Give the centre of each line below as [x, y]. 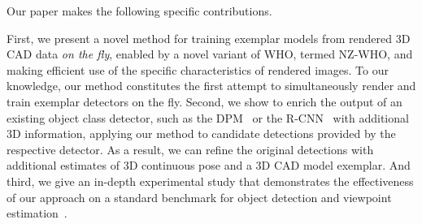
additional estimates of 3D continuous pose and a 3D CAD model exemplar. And [209, 165]
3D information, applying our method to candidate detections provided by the [201, 134]
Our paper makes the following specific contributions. [139, 11]
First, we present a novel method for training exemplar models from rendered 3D [209, 38]
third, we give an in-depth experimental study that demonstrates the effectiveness [210, 181]
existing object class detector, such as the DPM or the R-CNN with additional [208, 117]
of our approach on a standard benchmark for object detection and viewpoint [199, 197]
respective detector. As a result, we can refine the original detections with [190, 149]
